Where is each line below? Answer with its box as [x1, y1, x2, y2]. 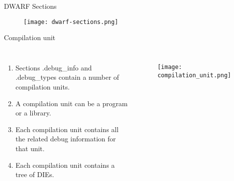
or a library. [15, 108, 51, 118]
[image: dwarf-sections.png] [23, 18, 118, 25]
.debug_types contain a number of [15, 72, 119, 82]
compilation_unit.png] [157, 71, 232, 79]
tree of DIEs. [15, 169, 54, 180]
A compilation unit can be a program [15, 98, 128, 108]
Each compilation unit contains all [15, 124, 119, 134]
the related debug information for [15, 134, 116, 144]
